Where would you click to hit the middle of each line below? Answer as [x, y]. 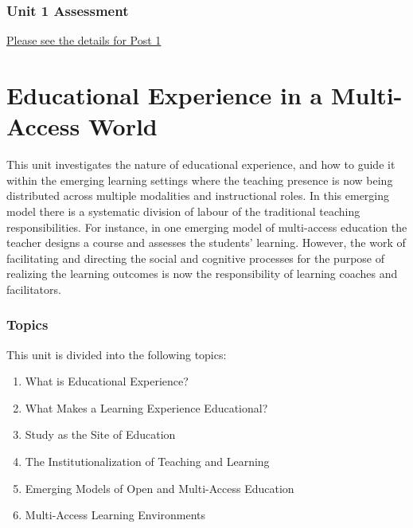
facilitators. [34, 289]
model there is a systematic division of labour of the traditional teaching [183, 211]
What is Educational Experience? [107, 381]
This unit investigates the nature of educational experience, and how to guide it [201, 164]
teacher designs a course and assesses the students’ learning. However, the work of [206, 242]
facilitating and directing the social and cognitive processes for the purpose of [196, 258]
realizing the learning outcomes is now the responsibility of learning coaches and [202, 274]
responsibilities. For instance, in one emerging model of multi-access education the [207, 227]
